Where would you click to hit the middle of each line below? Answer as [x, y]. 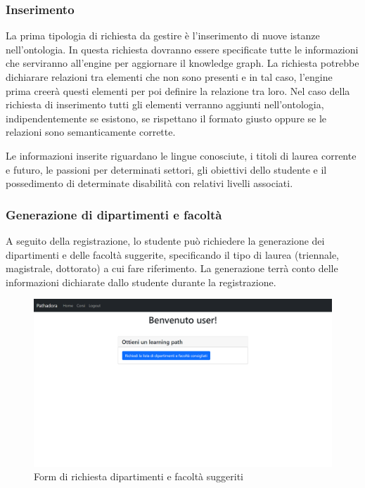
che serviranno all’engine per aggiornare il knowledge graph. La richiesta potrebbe [182, 63]
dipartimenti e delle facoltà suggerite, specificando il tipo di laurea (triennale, [173, 254]
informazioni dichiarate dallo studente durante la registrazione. [141, 282]
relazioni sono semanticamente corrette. [91, 132]
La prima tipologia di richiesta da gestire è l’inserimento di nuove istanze [163, 36]
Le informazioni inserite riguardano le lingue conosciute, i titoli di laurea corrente [181, 155]
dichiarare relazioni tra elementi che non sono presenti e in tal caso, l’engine [169, 77]
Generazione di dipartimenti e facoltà [114, 214]
